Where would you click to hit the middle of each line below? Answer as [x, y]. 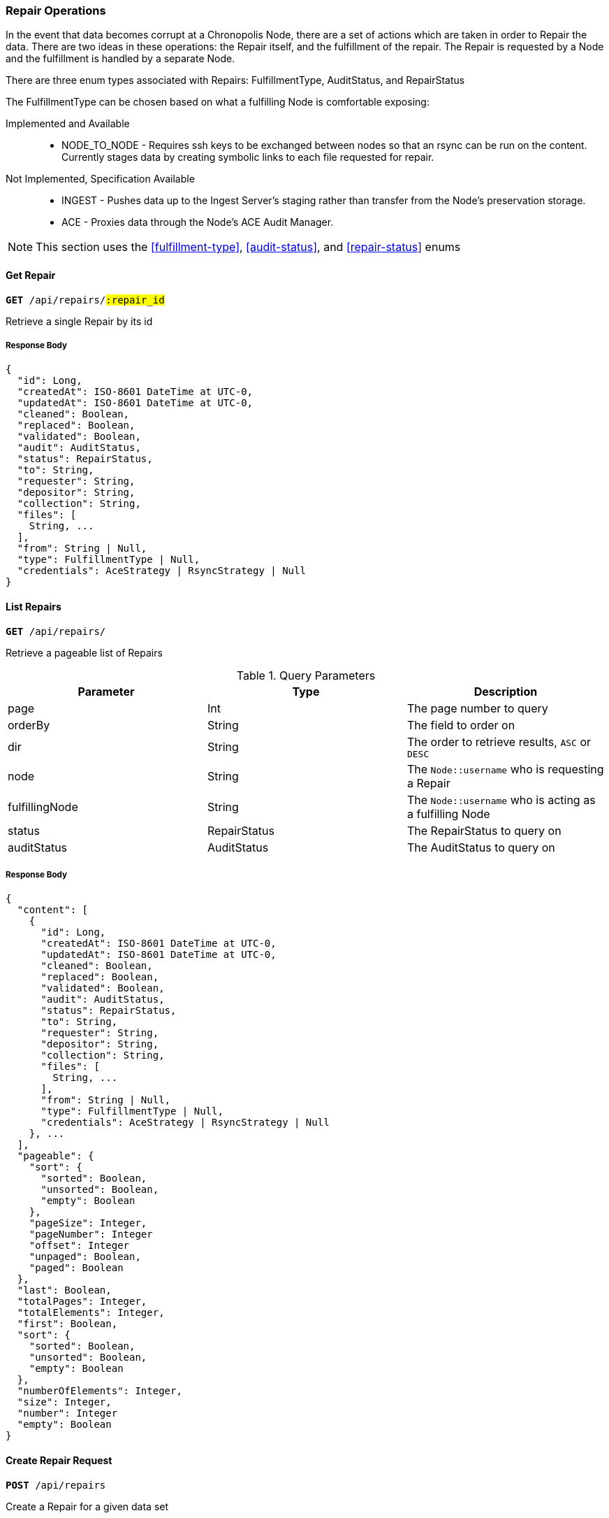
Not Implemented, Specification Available [100, 179]
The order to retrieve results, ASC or [499, 742]
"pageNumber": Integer [91, 1234]
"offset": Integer [79, 1246]
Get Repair [31, 275]
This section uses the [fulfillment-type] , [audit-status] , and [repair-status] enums [248, 247]
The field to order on [461, 725]
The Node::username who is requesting [505, 769]
